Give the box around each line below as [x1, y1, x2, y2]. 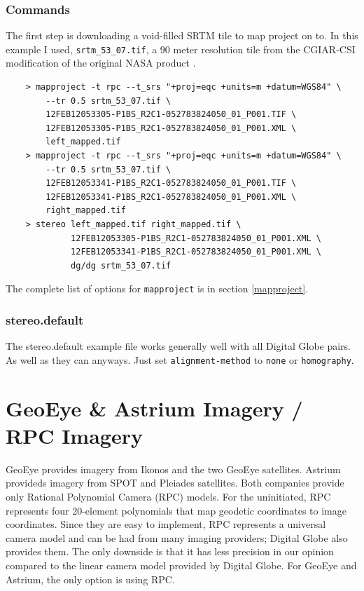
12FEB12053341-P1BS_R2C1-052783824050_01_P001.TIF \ [45, 178, 297, 189]
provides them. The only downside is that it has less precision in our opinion [6, 544, 334, 559]
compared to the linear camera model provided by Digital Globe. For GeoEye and [6, 557, 357, 572]
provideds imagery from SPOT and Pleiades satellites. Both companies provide [6, 475, 344, 490]
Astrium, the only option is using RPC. [6, 571, 175, 586]
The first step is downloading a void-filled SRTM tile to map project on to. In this [6, 28, 358, 43]
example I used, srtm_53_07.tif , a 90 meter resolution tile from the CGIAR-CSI [6, 41, 356, 56]
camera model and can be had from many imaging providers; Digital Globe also [6, 530, 348, 545]
